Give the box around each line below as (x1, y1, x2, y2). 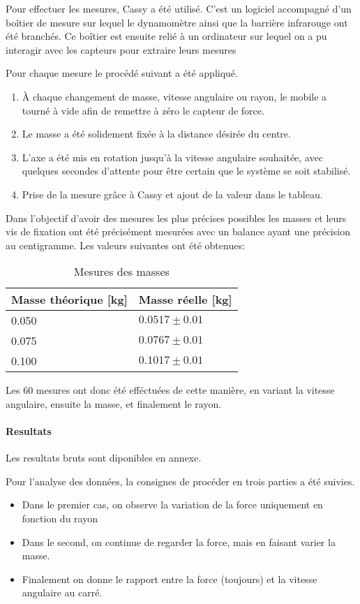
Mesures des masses (73, 263, 170, 280)
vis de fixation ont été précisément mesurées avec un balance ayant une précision (6, 224, 350, 239)
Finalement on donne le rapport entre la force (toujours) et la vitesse (22, 571, 317, 586)
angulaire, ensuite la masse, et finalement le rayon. (6, 396, 222, 411)
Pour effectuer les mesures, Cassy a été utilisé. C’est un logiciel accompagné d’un (6, 1, 352, 15)
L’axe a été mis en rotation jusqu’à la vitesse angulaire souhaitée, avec (22, 149, 323, 164)
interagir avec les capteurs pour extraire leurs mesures (6, 42, 237, 57)
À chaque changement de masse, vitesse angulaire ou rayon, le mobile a (22, 89, 327, 103)
